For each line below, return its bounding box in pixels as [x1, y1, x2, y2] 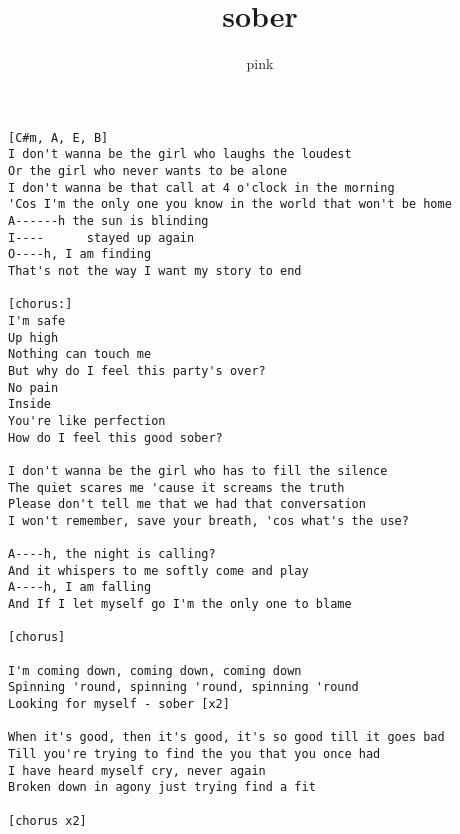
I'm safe [8, 313, 66, 328]
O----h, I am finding [8, 247, 152, 262]
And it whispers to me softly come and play [8, 563, 309, 578]
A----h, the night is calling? [8, 547, 216, 562]
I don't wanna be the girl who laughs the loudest [8, 147, 352, 162]
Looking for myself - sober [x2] [8, 697, 230, 712]
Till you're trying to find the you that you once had [8, 747, 381, 761]
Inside [8, 397, 51, 412]
